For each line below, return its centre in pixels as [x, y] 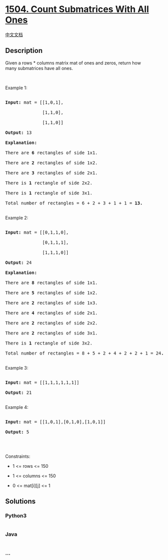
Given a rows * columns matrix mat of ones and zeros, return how [73, 63]
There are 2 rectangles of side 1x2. [52, 163]
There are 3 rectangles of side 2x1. [52, 173]
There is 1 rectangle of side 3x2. [49, 343]
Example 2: [17, 218]
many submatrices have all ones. [39, 68]
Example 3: [17, 368]
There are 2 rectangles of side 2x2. [52, 323]
